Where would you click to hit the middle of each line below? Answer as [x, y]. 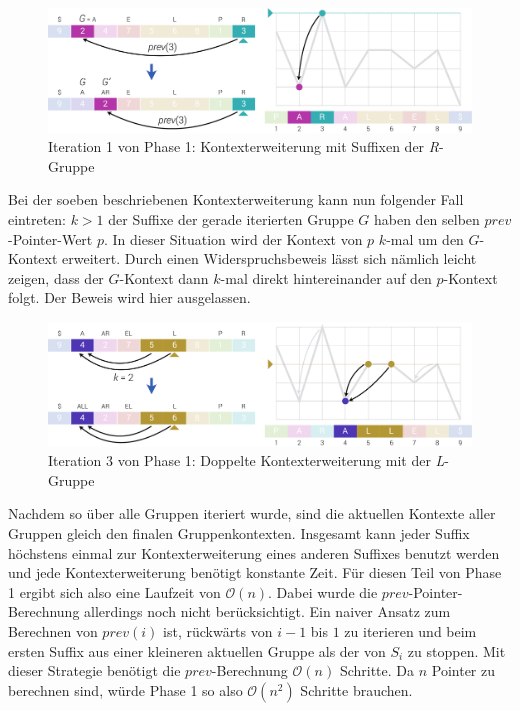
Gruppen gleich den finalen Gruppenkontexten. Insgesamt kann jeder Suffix [239, 532]
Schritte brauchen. [356, 689]
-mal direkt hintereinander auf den [326, 277]
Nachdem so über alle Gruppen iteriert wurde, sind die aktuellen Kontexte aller [252, 513]
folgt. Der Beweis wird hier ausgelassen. [129, 297]
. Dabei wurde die [323, 591]
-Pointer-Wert [50, 238]
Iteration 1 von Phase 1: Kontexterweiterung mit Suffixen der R [243, 146]
